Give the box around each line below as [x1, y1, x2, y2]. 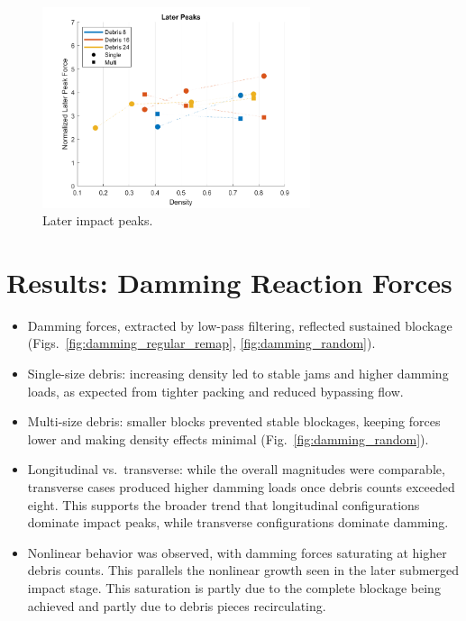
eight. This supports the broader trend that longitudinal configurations [27, 495, 420, 514]
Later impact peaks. [42, 211, 153, 230]
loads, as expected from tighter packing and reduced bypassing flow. [27, 381, 404, 400]
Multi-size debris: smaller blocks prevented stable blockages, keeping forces [27, 412, 441, 431]
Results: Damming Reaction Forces [6, 263, 452, 300]
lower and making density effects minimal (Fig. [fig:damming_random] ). [27, 429, 429, 448]
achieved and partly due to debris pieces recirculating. [27, 596, 326, 615]
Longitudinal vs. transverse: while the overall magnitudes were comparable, [27, 460, 445, 479]
